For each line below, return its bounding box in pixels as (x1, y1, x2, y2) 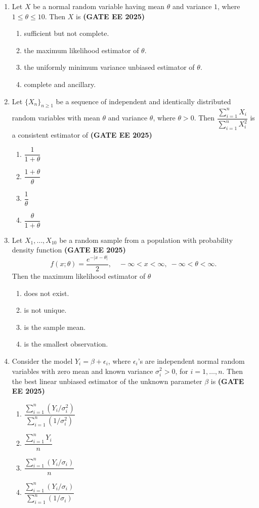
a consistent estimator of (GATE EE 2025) (12, 129, 152, 140)
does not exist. (24, 287, 69, 298)
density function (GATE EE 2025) (12, 244, 126, 255)
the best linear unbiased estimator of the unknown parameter (12, 375, 202, 386)
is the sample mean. (24, 321, 86, 332)
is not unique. (24, 305, 67, 315)
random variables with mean (12, 112, 100, 123)
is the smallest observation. (24, 338, 108, 349)
